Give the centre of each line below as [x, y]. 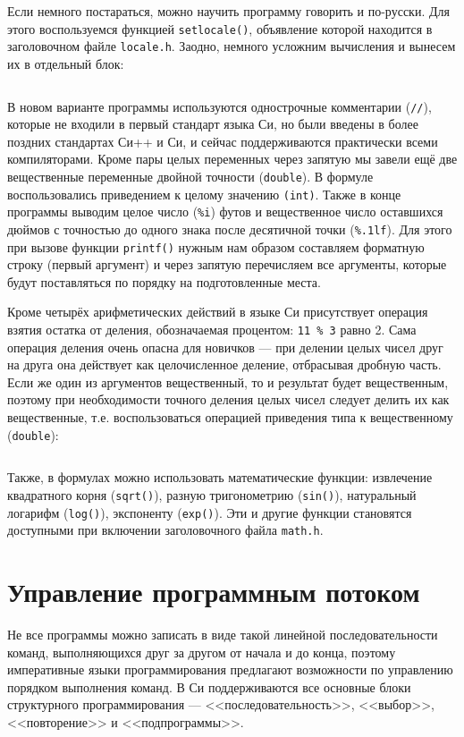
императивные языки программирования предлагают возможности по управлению [230, 669]
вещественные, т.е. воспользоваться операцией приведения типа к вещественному [230, 417]
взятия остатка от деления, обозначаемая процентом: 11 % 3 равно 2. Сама [212, 329]
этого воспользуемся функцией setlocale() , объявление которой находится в [220, 28]
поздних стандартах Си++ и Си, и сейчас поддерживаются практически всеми [223, 141]
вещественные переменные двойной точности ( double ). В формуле [190, 176]
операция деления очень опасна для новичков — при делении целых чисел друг [225, 347]
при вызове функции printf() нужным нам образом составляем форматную [216, 246]
